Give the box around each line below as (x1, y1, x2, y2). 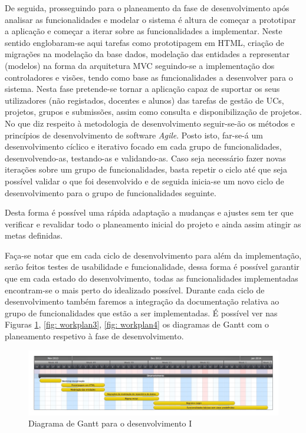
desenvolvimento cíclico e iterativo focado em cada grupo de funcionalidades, (5, 140, 282, 153)
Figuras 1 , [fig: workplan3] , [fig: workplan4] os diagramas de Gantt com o (5, 318, 269, 330)
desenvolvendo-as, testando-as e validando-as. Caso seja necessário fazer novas (5, 151, 286, 164)
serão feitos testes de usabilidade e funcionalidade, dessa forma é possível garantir (5, 260, 300, 273)
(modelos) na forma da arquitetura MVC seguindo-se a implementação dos (5, 59, 275, 71)
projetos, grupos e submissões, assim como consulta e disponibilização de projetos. (5, 105, 302, 118)
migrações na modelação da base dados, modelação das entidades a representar (5, 48, 290, 60)
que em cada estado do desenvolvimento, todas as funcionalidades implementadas (5, 272, 298, 285)
